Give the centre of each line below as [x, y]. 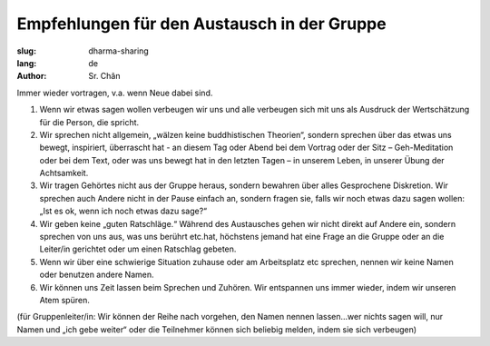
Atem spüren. [64, 300]
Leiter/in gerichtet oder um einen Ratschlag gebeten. [138, 249]
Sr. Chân [104, 76]
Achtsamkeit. [64, 173]
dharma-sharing [118, 51]
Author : [32, 76]
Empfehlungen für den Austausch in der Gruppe [201, 24]
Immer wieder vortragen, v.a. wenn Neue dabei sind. [115, 93]
